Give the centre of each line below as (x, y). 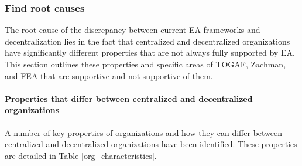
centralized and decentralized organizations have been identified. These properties (151, 144)
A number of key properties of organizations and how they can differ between (144, 132)
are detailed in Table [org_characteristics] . (81, 155)
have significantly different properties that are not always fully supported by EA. (150, 52)
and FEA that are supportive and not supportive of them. (109, 75)
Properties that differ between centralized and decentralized (129, 98)
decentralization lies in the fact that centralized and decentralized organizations (147, 41)
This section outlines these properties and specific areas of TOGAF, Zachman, (145, 64)
